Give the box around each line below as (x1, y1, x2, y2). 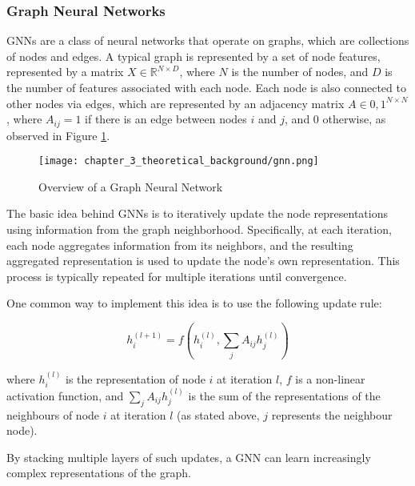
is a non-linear (295, 370, 365, 387)
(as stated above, (177, 406, 260, 423)
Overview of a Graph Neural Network (38, 178, 223, 195)
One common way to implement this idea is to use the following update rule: (6, 295, 382, 311)
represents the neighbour (271, 406, 393, 423)
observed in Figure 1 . (6, 127, 110, 143)
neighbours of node (6, 406, 100, 423)
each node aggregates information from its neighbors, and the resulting (6, 236, 353, 253)
